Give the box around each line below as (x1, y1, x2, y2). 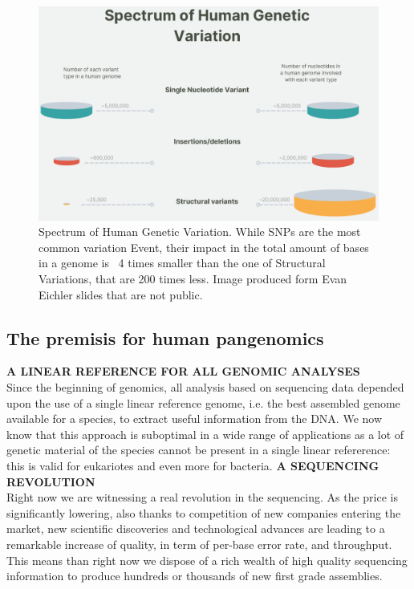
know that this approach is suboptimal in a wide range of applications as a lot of (6, 425, 404, 442)
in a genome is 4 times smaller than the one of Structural (39, 254, 326, 271)
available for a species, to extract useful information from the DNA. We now (6, 410, 383, 427)
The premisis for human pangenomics (6, 325, 324, 350)
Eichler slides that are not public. (39, 286, 203, 303)
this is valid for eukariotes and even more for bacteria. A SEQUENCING (6, 457, 379, 473)
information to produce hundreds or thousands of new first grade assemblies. (6, 567, 383, 584)
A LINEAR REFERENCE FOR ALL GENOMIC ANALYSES (6, 363, 360, 380)
